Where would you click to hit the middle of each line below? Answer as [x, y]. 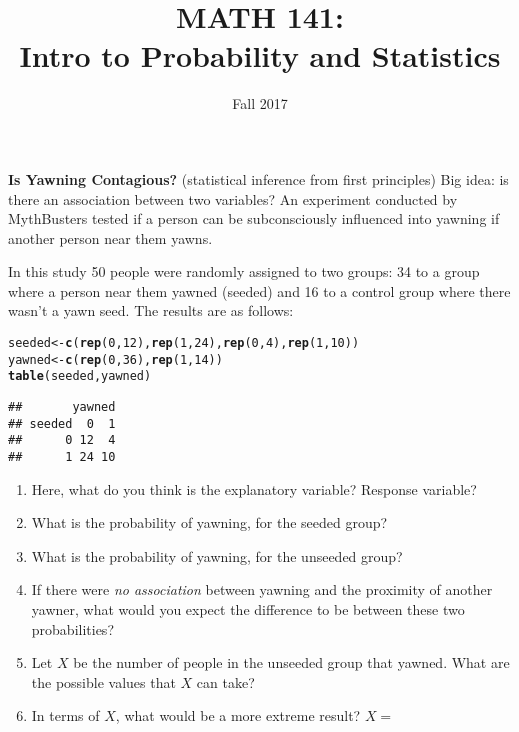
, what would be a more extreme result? [238, 715]
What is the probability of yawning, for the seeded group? [209, 522]
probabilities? [72, 628]
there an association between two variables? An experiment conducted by [233, 198]
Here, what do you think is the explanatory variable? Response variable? [254, 488]
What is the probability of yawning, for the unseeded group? [217, 555]
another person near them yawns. [110, 237]
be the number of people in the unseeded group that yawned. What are [291, 662]
